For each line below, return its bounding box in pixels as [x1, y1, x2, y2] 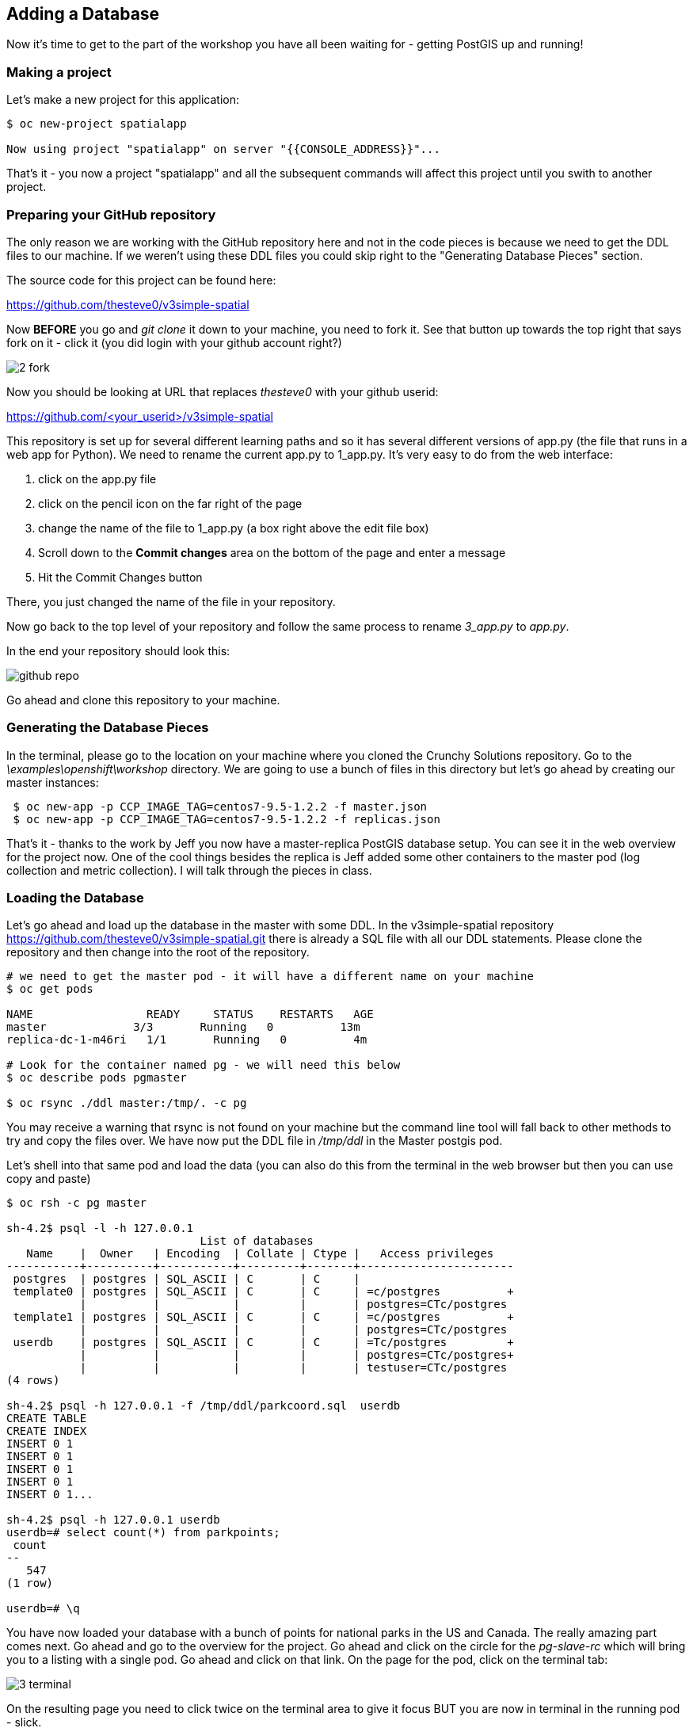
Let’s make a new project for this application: [6, 93, 240, 107]
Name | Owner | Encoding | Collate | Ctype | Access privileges [26, 1247, 494, 1261]
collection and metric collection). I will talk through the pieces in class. [6, 863, 372, 877]
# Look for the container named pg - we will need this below [6, 1059, 401, 1072]
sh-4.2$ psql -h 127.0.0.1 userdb [6, 1513, 220, 1527]
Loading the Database [6, 890, 144, 906]
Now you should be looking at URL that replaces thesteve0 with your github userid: [6, 384, 439, 399]
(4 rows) [6, 1374, 60, 1387]
